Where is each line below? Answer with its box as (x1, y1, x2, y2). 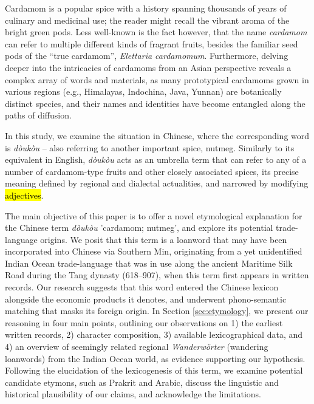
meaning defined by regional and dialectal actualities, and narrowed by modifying (5, 177, 309, 190)
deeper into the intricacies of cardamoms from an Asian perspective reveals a (5, 61, 292, 74)
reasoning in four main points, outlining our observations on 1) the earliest (5, 316, 283, 329)
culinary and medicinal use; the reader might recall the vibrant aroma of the (5, 13, 290, 26)
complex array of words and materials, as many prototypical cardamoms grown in (5, 73, 309, 86)
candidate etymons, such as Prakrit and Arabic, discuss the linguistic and (5, 375, 279, 388)
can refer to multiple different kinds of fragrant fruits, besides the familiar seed (5, 37, 298, 50)
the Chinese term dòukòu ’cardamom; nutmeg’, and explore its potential (5, 221, 273, 234)
